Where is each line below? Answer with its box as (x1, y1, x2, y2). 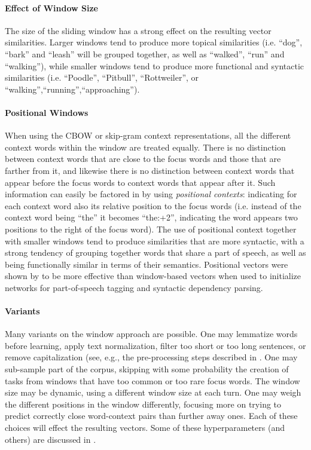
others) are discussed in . (5, 433, 96, 445)
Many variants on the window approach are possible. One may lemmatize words (5, 327, 298, 340)
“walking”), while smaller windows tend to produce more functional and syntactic (5, 59, 304, 72)
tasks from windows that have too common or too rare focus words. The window (5, 374, 300, 387)
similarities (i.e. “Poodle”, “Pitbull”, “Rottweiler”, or (5, 71, 199, 84)
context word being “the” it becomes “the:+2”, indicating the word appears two (5, 211, 298, 224)
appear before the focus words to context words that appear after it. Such (5, 176, 276, 188)
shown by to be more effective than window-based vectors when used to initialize (5, 270, 301, 282)
